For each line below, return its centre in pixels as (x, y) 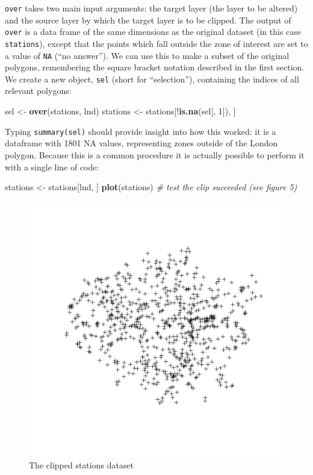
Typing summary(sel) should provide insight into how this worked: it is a (141, 131)
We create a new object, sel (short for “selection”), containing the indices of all (152, 79)
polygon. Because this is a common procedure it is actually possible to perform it (155, 154)
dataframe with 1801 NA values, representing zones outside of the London (141, 143)
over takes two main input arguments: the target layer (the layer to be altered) (151, 8)
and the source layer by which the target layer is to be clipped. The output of (148, 20)
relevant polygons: (38, 91)
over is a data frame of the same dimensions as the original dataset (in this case (153, 32)
